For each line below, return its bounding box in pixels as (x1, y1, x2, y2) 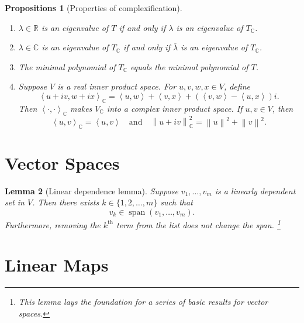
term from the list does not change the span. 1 (116, 217, 281, 231)
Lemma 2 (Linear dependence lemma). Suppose (5, 184, 178, 197)
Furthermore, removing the (5, 218, 101, 231)
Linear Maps (5, 253, 109, 277)
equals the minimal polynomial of (130, 60, 248, 73)
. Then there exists (32, 196, 99, 208)
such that (160, 196, 193, 208)
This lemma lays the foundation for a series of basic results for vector (18, 295, 268, 308)
